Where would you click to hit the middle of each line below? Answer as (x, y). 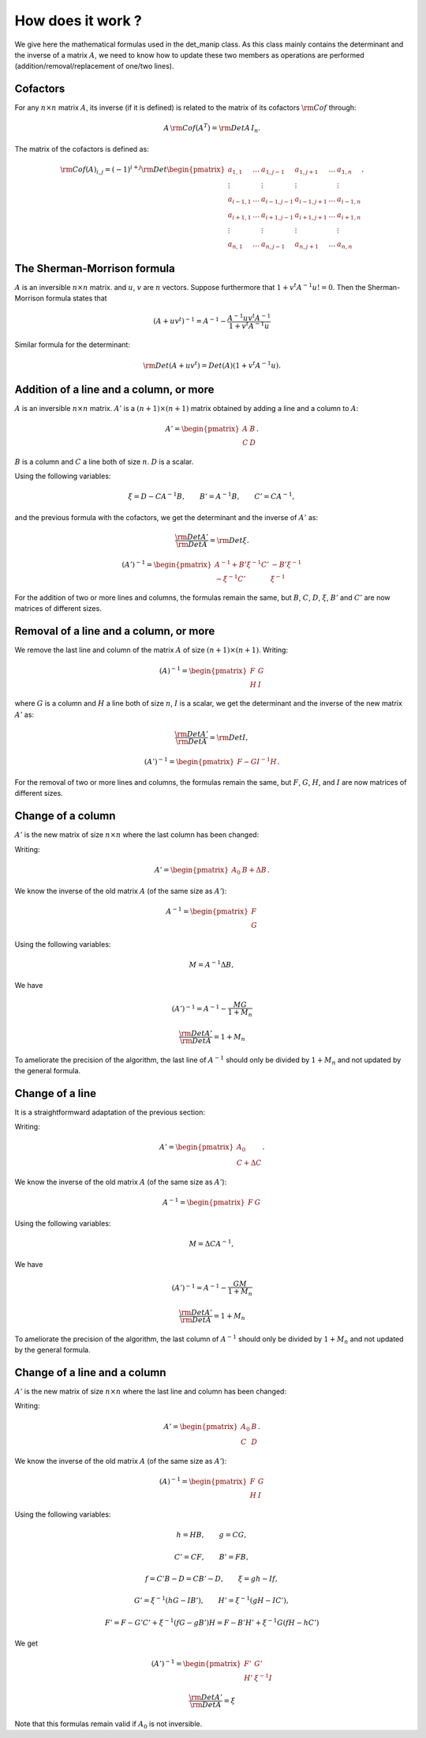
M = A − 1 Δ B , (211, 964)
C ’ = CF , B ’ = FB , (211, 1557)
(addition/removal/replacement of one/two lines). (94, 66)
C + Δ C (249, 1163)
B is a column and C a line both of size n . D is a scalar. (104, 462)
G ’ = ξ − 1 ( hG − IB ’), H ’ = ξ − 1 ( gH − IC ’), (211, 1600)
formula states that (77, 298)
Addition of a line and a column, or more (114, 389)
